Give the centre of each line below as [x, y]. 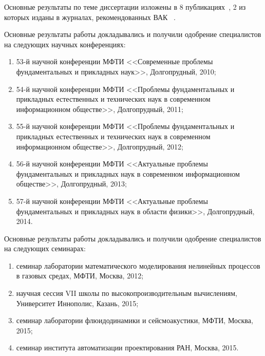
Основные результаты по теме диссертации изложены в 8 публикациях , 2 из [125, 7]
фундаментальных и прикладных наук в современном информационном [128, 173]
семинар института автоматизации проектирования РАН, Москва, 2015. [127, 348]
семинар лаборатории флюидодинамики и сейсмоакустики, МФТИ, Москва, [135, 320]
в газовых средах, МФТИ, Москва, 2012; [80, 276]
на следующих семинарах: [45, 248]
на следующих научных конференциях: [65, 44]
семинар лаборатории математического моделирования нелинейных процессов [138, 265]
